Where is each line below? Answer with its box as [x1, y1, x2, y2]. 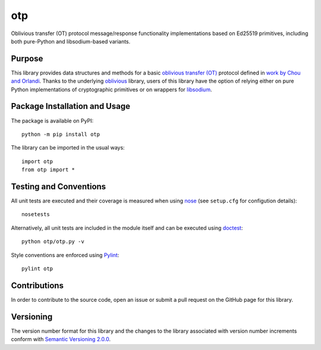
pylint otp [21, 265, 53, 272]
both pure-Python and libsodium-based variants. [11, 37, 131, 45]
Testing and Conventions [11, 182, 106, 192]
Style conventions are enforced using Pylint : [11, 251, 119, 258]
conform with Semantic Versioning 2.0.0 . [11, 336, 111, 343]
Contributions [11, 280, 64, 290]
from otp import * [21, 167, 75, 173]
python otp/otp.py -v [21, 238, 84, 245]
